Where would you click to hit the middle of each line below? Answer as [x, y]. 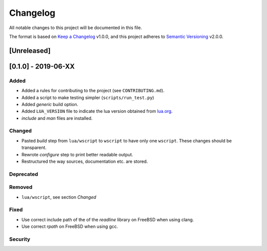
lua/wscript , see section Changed [59, 197]
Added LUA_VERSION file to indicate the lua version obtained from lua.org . [97, 111]
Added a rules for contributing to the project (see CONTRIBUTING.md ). [93, 91]
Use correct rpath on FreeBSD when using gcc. [70, 226]
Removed [21, 187]
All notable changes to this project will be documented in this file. [76, 28]
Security [20, 239]
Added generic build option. [50, 104]
